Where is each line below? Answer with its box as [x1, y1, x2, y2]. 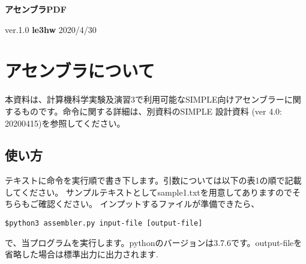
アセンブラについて [5, 58, 155, 83]
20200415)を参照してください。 [5, 116, 125, 129]
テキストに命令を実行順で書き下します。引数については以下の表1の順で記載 [5, 174, 302, 187]
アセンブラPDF [5, 3, 67, 15]
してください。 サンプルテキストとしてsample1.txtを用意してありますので [5, 185, 292, 198]
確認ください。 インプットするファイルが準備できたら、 [38, 197, 260, 210]
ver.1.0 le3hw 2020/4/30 [5, 23, 97, 35]
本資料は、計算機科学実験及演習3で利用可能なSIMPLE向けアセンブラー [5, 93, 284, 106]
